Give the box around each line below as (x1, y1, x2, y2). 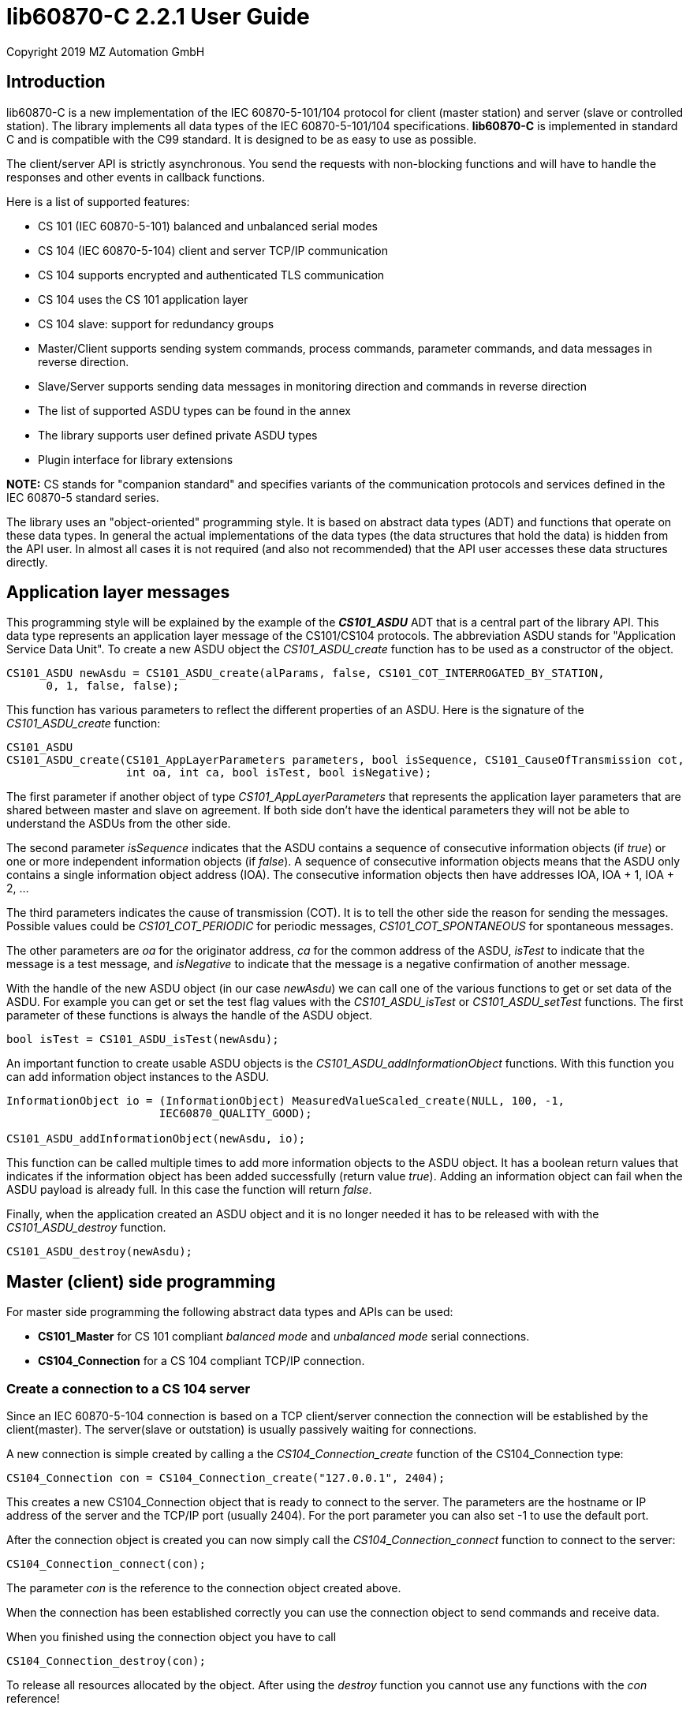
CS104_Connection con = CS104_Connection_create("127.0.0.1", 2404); (6, 1472, 446, 1485)
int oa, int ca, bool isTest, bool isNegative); (125, 766, 432, 780)
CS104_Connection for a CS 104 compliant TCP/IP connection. (38, 1354, 365, 1368)
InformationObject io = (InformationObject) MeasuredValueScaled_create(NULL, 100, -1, (6, 1094, 565, 1108)
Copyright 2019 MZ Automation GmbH (6, 44, 205, 58)
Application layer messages (6, 582, 230, 603)
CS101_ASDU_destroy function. (6, 1221, 166, 1235)
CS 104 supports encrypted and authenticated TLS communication (38, 267, 385, 282)
